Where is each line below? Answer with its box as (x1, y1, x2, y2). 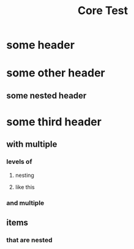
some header (6, 38, 75, 52)
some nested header (6, 90, 87, 101)
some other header (6, 66, 105, 80)
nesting (15, 171, 35, 179)
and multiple (6, 198, 45, 207)
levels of (6, 157, 32, 166)
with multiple (6, 139, 58, 150)
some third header (6, 114, 102, 128)
